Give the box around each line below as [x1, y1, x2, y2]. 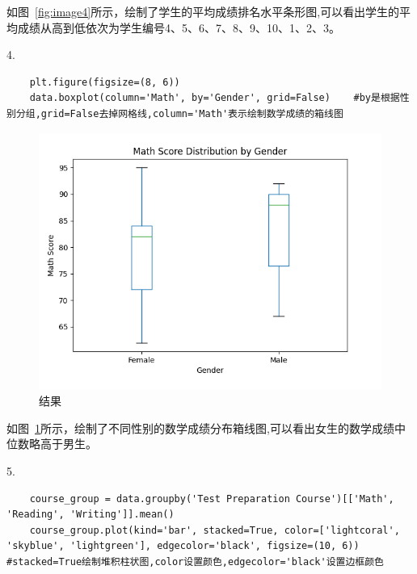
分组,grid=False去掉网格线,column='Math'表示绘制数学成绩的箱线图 [15, 107, 343, 119]
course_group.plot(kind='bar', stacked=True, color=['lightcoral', [29, 524, 400, 536]
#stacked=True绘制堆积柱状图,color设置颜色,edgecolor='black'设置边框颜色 [6, 555, 385, 568]
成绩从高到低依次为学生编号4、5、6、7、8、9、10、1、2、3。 [17, 19, 340, 36]
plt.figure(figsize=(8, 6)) [29, 76, 180, 88]
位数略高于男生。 [6, 435, 97, 452]
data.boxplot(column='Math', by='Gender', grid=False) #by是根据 [29, 92, 400, 104]
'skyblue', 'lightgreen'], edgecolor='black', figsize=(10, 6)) [6, 540, 360, 552]
